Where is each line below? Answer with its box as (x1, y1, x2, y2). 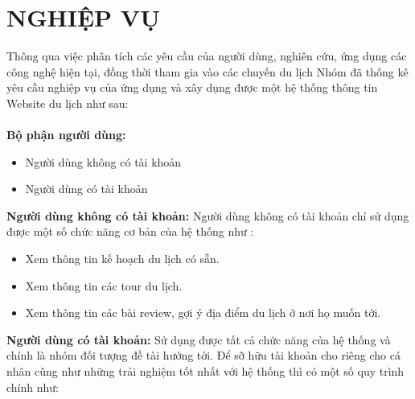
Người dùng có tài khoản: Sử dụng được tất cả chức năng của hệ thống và (6, 331, 391, 348)
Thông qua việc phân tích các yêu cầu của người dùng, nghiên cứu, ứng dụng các (6, 47, 407, 64)
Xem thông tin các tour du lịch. (25, 277, 183, 294)
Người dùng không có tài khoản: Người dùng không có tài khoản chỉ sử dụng (6, 207, 409, 224)
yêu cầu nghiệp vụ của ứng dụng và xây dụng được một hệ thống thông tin (6, 79, 378, 96)
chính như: (6, 378, 59, 395)
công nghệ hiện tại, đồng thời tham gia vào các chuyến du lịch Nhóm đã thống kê (6, 63, 409, 80)
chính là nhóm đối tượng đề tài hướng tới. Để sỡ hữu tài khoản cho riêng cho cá (6, 347, 401, 364)
